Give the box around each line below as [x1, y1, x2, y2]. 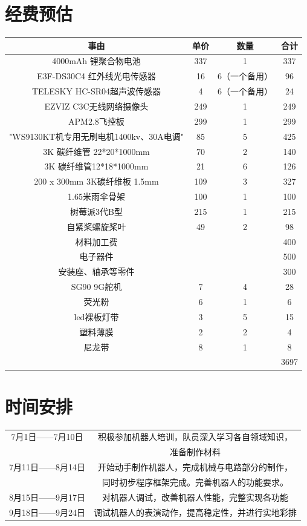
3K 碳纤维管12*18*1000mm [44, 160, 149, 173]
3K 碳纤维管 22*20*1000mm [43, 145, 150, 157]
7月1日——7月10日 [11, 430, 83, 443]
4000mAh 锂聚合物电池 [52, 54, 141, 67]
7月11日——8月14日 [9, 461, 85, 473]
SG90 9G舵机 [71, 280, 122, 293]
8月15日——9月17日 [9, 490, 85, 503]
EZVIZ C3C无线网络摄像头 [44, 100, 149, 112]
